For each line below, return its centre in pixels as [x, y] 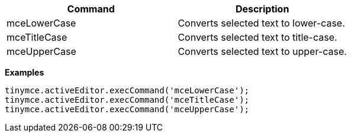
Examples [25, 72]
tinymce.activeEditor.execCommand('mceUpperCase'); [127, 109]
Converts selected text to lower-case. [261, 23]
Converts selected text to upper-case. [262, 51]
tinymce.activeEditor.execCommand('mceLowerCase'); [127, 90]
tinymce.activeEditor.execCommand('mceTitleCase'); [127, 100]
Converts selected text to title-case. [257, 37]
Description [262, 9]
